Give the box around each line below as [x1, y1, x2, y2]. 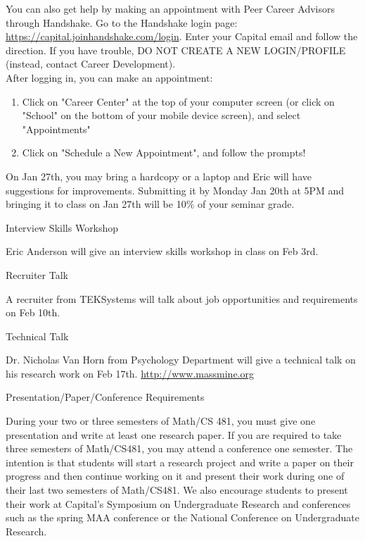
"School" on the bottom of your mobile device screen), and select [22, 108, 301, 123]
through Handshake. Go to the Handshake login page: [6, 15, 238, 30]
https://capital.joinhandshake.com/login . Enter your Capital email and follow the [6, 29, 358, 44]
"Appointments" [22, 121, 91, 136]
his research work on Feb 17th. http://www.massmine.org [6, 366, 254, 380]
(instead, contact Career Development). [6, 56, 176, 71]
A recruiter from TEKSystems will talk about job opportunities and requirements [6, 291, 358, 306]
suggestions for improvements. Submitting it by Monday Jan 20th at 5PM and [6, 182, 345, 197]
